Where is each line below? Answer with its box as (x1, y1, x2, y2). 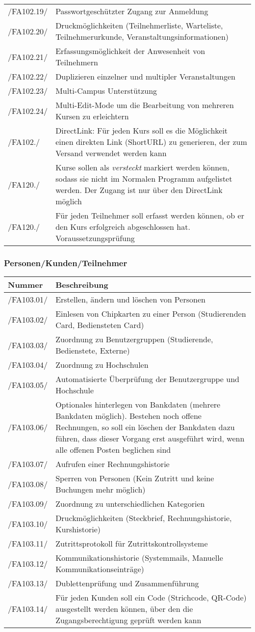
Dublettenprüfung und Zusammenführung (55, 577, 199, 589)
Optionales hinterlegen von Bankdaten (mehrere (55, 399, 221, 411)
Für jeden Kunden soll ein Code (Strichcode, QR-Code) (55, 592, 247, 604)
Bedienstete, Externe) (55, 345, 130, 357)
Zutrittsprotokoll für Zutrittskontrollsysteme (55, 538, 208, 550)
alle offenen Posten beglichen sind (55, 444, 171, 456)
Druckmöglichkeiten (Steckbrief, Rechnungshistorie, (55, 512, 232, 524)
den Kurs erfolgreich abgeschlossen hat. (55, 221, 190, 232)
